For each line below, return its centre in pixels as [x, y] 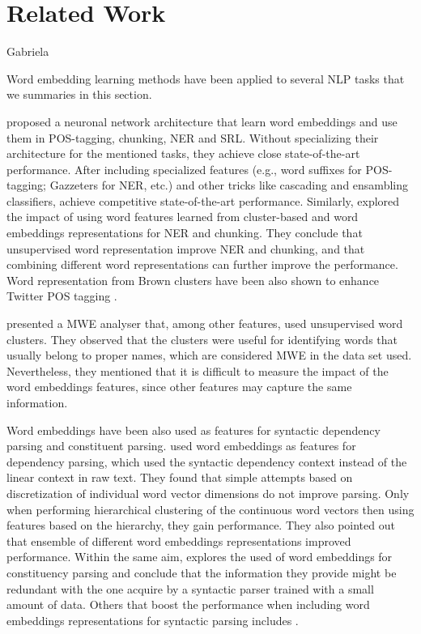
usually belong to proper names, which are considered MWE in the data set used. [209, 355]
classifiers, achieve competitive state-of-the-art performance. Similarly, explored [203, 200]
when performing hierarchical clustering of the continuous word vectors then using [210, 509]
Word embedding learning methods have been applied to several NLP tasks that [206, 78]
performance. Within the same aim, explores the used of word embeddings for [200, 557]
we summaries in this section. [79, 94]
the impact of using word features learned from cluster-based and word [183, 217]
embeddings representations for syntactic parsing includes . [153, 620]
